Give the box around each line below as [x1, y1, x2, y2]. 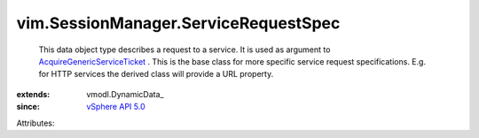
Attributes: [16, 118, 55, 128]
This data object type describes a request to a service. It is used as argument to [38, 44, 331, 55]
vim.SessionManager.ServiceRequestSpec [16, 13, 341, 33]
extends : [16, 88, 51, 99]
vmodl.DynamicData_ [86, 88, 164, 99]
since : [16, 102, 40, 112]
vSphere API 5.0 [86, 102, 145, 112]
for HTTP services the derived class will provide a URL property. [38, 69, 274, 80]
